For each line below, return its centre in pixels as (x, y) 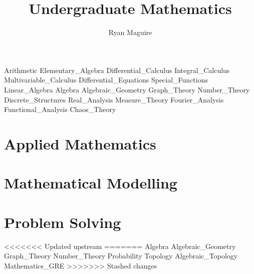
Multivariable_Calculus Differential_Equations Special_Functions (106, 80)
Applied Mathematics (80, 143)
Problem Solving (63, 222)
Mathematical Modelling (91, 183)
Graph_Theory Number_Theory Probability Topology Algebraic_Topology (121, 256)
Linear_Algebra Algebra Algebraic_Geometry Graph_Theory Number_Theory (127, 89)
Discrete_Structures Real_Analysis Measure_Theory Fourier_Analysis (114, 99)
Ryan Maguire (130, 32)
